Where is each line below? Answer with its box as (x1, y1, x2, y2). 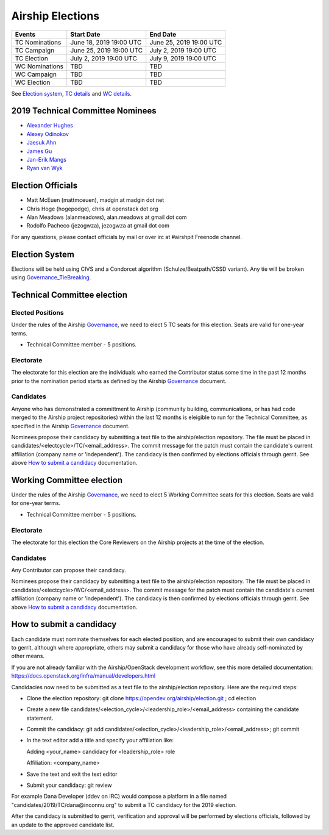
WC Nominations (15, 62, 64, 70)
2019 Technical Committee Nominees (11, 106, 157, 116)
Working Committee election (11, 475, 123, 485)
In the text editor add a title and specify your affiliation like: (26, 737, 174, 744)
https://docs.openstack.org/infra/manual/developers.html (11, 672, 155, 679)
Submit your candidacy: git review (26, 781, 112, 789)
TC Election (15, 54, 48, 62)
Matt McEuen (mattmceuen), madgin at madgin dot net (26, 196, 164, 204)
